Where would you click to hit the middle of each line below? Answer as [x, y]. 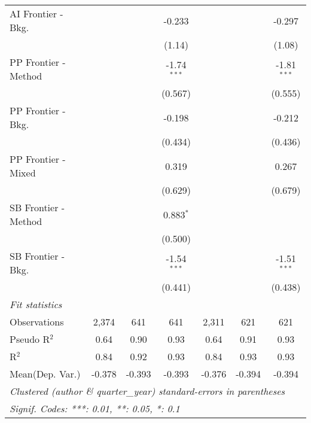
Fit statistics [36, 304]
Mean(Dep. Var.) [45, 374]
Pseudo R [30, 339]
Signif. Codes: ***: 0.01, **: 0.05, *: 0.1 [95, 408]
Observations [37, 322]
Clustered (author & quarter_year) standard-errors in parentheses [147, 391]
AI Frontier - [36, 13]
